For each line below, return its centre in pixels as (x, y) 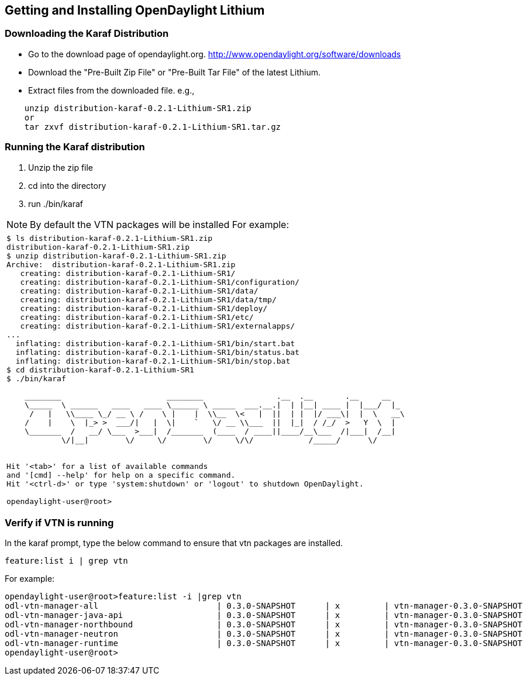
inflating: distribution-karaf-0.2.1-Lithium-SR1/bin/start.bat (155, 343)
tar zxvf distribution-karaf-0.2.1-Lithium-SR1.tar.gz (153, 127)
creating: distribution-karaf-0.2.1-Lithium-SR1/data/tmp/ (148, 299)
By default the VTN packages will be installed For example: (160, 224)
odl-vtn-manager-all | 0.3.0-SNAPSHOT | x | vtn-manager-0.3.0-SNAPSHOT (264, 606)
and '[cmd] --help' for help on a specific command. (121, 475)
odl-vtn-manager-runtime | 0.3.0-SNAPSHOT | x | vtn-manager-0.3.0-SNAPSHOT (264, 643)
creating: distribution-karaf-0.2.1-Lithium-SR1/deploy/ (144, 308)
